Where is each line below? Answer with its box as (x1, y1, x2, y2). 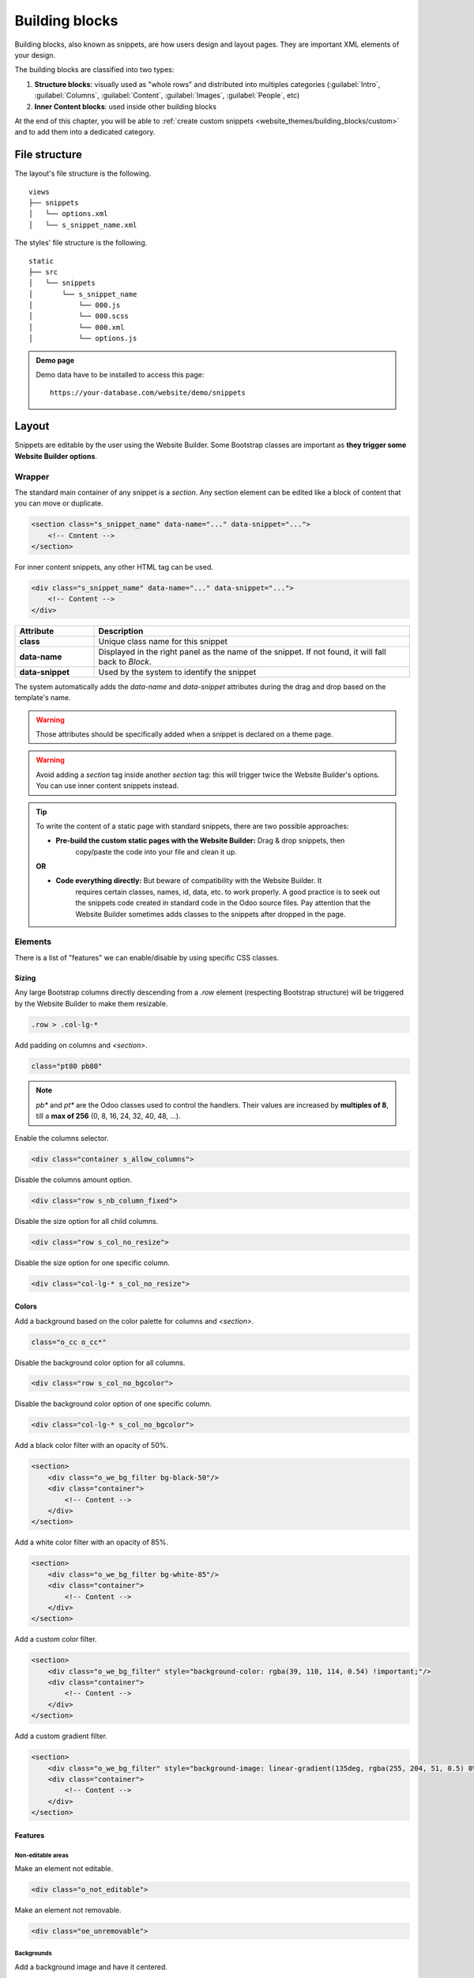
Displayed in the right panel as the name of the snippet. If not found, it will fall (98, 646, 386, 657)
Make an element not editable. (14, 1864, 114, 1874)
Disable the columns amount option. (14, 1175, 132, 1184)
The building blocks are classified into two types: (14, 65, 175, 74)
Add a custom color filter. (14, 1635, 97, 1644)
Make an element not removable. (14, 1905, 122, 1915)
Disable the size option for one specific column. (14, 1258, 170, 1268)
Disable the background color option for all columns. (14, 1358, 186, 1367)
